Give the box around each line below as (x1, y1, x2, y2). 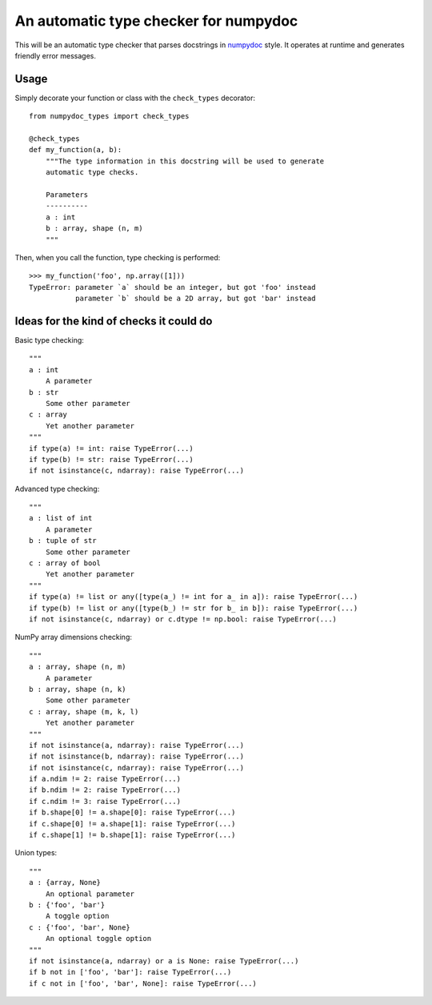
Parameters (45, 190, 89, 199)
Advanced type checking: (14, 484, 100, 493)
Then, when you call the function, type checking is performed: (14, 252, 221, 262)
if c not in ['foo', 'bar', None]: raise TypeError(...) (29, 979, 258, 988)
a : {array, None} (29, 878, 102, 887)
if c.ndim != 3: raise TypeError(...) (29, 797, 182, 806)
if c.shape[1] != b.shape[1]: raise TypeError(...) (29, 830, 236, 840)
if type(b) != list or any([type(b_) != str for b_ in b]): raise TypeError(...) (29, 603, 358, 613)
